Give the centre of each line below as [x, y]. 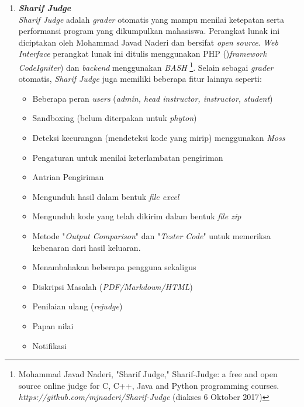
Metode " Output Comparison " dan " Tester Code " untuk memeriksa [151, 235]
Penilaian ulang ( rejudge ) [77, 306]
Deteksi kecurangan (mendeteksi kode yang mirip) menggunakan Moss [159, 137]
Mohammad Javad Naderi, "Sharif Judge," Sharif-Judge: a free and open [148, 374]
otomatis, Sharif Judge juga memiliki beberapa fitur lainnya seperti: [140, 79]
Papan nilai [53, 325]
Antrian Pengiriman [68, 177]
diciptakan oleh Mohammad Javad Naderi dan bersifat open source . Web [148, 42]
